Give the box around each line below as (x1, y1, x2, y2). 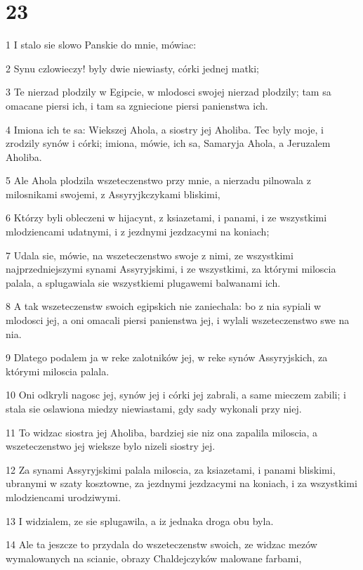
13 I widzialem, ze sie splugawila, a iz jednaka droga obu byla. (6, 513, 274, 528)
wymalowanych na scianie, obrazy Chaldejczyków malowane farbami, (6, 550, 302, 565)
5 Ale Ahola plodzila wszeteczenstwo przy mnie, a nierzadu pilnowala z (6, 173, 311, 188)
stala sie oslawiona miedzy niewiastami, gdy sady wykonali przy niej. (6, 401, 302, 415)
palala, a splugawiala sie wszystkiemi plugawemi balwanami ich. (6, 275, 281, 290)
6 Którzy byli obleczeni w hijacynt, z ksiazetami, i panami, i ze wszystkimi (6, 210, 327, 225)
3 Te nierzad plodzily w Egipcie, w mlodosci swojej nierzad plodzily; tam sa (6, 84, 331, 99)
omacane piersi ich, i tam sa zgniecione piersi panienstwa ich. (6, 98, 268, 112)
